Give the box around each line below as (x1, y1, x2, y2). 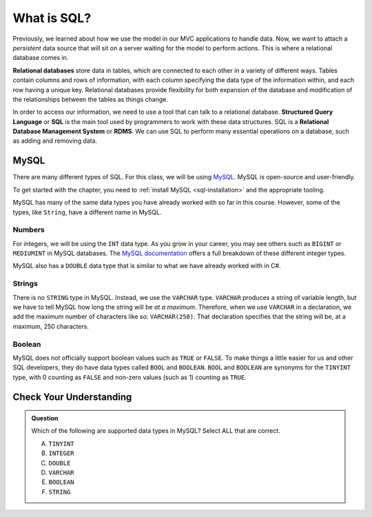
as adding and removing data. (12, 136, 98, 145)
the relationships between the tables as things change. (12, 95, 168, 103)
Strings (12, 279, 38, 289)
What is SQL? (12, 10, 92, 26)
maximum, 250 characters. (12, 322, 90, 330)
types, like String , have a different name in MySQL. (12, 207, 162, 216)
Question (31, 414, 59, 423)
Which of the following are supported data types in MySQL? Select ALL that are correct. (31, 427, 280, 435)
